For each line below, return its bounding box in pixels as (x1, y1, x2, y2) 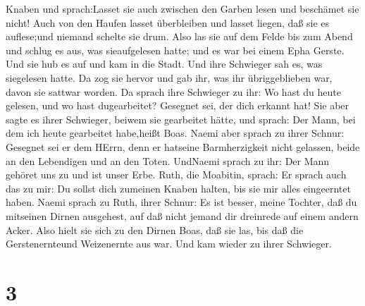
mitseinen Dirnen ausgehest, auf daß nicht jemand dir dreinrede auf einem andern (6, 208, 359, 223)
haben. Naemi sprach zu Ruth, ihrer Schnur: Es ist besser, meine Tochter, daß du (6, 195, 357, 209)
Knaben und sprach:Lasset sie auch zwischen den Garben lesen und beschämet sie (6, 1, 359, 16)
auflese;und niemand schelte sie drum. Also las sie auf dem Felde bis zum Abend (6, 29, 353, 44)
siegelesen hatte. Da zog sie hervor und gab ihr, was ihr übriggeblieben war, (6, 70, 333, 85)
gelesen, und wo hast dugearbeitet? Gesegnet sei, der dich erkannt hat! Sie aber (6, 98, 349, 113)
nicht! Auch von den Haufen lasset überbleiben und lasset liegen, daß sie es (6, 15, 329, 30)
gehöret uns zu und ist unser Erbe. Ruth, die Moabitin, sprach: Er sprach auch (6, 167, 347, 182)
